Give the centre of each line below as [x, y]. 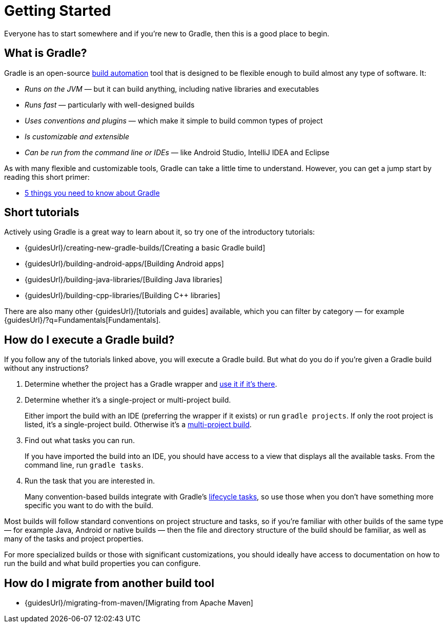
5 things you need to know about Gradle [92, 193]
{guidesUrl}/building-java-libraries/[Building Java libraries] [124, 280]
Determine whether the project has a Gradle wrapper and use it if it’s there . [151, 384]
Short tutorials [42, 213]
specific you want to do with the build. [89, 506]
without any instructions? [46, 368]
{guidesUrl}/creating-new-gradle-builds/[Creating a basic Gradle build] [145, 248]
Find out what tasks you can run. [80, 441]
